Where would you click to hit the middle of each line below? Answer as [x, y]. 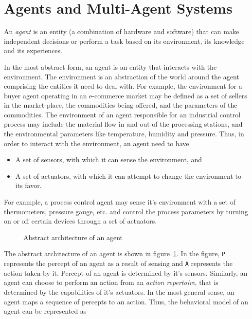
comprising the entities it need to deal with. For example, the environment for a [123, 86]
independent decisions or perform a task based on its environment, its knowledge [124, 41]
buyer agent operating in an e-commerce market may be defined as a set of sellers [126, 95]
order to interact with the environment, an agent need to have [97, 143]
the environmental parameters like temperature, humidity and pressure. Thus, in [124, 134]
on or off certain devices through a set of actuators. [81, 221]
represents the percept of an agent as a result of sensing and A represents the [118, 263]
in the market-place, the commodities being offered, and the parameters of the [121, 105]
